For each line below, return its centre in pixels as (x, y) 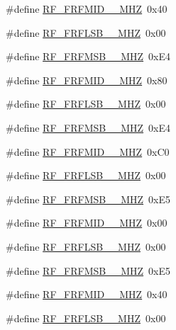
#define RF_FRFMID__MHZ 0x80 (87, 80)
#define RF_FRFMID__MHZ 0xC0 (88, 151)
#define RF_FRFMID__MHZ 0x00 (87, 223)
